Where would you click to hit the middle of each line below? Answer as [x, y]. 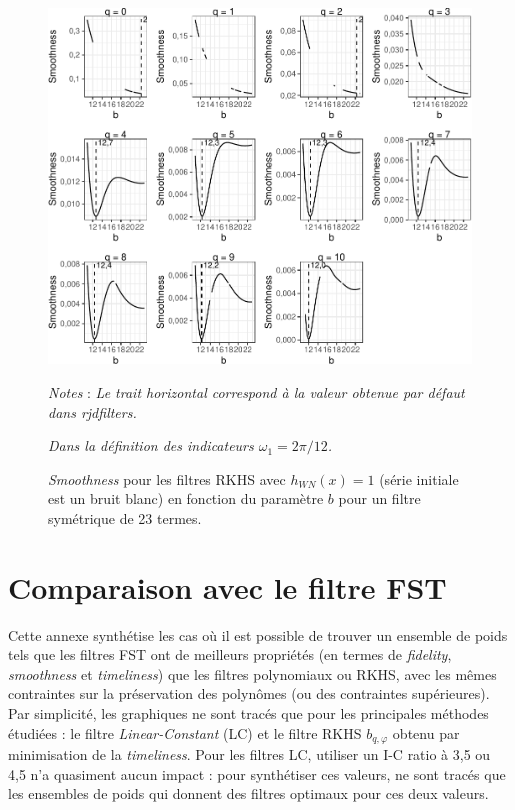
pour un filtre [379, 498]
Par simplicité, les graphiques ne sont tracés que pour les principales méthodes [248, 713]
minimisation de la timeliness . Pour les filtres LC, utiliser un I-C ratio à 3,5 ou [249, 754]
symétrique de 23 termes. [125, 517]
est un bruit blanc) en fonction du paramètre [186, 498]
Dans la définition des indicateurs [151, 445]
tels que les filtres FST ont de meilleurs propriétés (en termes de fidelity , [230, 654]
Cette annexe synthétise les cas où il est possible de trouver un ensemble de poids [258, 634]
